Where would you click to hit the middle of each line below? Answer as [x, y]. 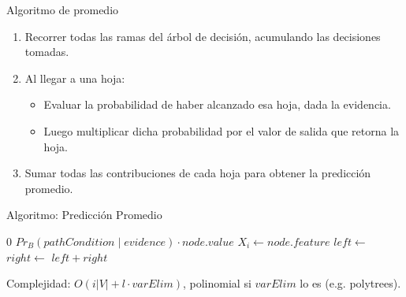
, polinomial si [217, 283]
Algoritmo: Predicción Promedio [84, 215]
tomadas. [47, 52]
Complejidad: [39, 283]
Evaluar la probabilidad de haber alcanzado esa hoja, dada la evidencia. [217, 104]
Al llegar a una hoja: [75, 78]
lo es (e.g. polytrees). [350, 283]
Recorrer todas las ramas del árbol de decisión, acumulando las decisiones [203, 36]
